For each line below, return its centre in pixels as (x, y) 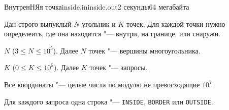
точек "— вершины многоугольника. (144, 50)
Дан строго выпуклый (38, 23)
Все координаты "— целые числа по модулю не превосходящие (102, 84)
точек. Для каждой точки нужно (176, 23)
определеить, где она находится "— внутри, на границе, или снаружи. (112, 34)
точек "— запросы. (119, 67)
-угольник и (97, 23)
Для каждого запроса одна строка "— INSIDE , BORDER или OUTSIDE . (109, 101)
